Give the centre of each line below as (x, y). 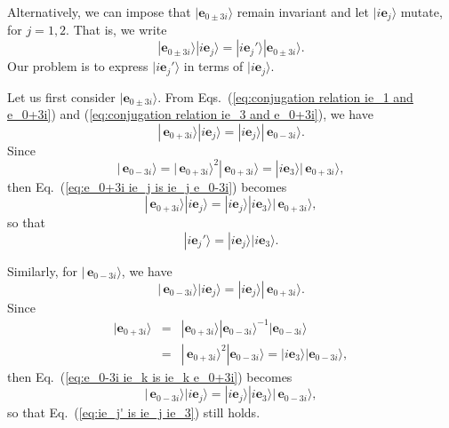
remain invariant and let (303, 12)
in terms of (213, 66)
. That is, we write (116, 30)
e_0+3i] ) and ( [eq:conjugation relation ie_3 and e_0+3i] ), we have (190, 114)
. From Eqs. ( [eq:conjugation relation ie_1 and (285, 96)
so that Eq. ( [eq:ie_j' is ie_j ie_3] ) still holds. (134, 412)
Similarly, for (43, 270)
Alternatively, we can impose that (99, 12)
